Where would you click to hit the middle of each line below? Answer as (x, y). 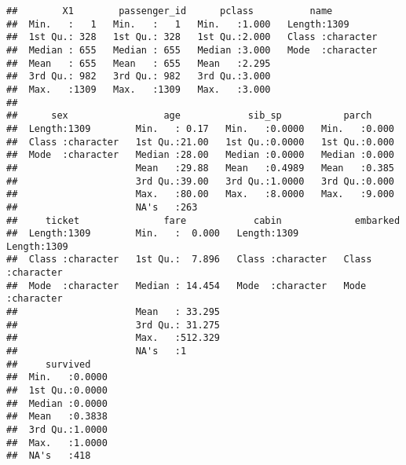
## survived (49, 364)
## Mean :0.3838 (57, 417)
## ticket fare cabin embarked (203, 220)
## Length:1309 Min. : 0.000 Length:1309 (153, 234)
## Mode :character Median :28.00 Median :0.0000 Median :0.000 (200, 155)
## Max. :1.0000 (57, 443)
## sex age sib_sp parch (189, 116)
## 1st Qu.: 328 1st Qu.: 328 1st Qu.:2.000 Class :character (192, 37)
